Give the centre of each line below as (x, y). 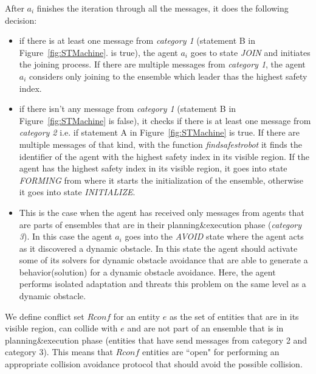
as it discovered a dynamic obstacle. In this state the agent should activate (158, 248)
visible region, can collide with (61, 328)
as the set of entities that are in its (234, 316)
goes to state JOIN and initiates (250, 52)
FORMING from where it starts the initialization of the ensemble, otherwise (161, 180)
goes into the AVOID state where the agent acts (214, 236)
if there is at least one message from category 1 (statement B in (137, 40)
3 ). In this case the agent (66, 236)
